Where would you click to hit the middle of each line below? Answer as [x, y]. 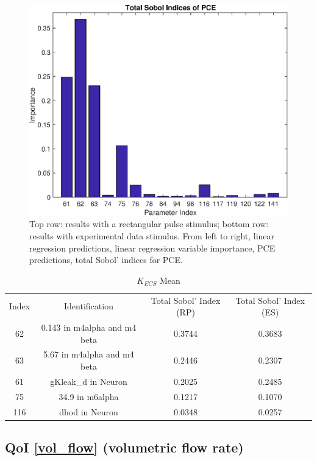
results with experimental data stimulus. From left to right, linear [152, 235]
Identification [89, 306]
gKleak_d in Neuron [89, 381]
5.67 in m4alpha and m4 [89, 354]
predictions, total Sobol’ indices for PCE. [106, 260]
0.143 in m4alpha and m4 [89, 327]
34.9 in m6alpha [89, 396]
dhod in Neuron [89, 411]
